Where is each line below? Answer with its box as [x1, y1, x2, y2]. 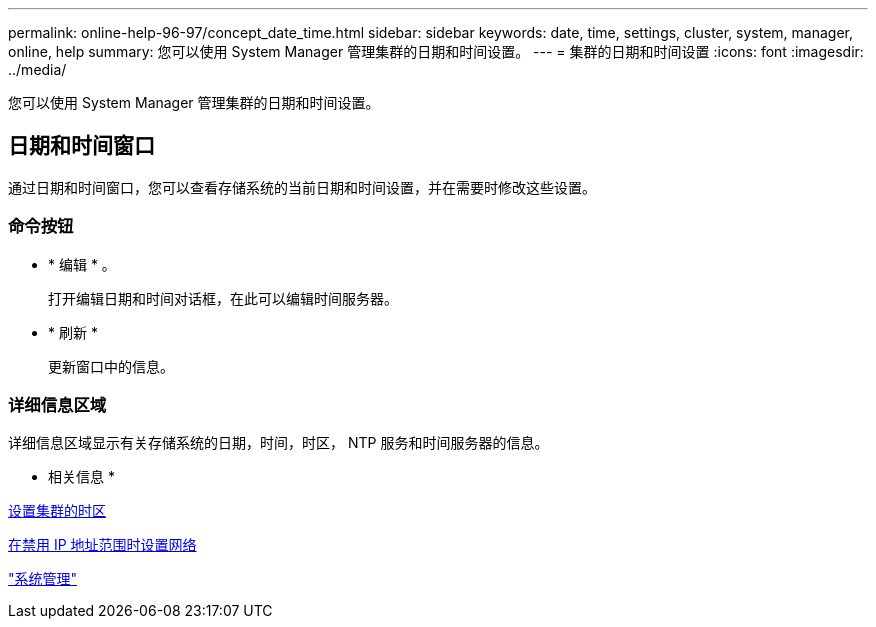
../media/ [8, 61, 67, 78]
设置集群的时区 [8, 502, 106, 520]
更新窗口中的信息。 [48, 357, 174, 375]
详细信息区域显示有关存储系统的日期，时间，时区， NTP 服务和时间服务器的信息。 [8, 434, 549, 452]
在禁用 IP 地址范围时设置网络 [8, 536, 197, 554]
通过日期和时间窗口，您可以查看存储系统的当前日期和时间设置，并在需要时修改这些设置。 [8, 178, 596, 196]
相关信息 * [48, 468, 115, 486]
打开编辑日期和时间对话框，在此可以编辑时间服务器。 [48, 289, 398, 307]
